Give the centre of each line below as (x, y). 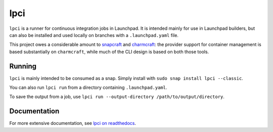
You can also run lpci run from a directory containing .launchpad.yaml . (88, 87)
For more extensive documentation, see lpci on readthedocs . (73, 123)
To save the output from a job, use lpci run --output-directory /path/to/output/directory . (117, 97)
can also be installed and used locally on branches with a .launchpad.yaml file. (94, 35)
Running (23, 66)
